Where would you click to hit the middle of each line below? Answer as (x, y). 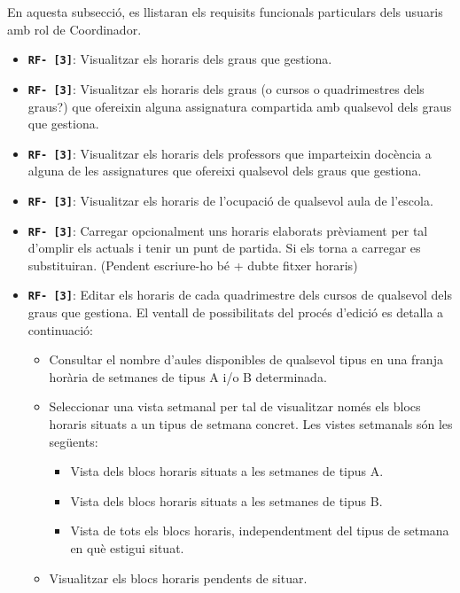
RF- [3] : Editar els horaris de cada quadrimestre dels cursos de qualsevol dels (240, 295)
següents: (74, 441)
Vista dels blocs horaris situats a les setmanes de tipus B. (226, 500)
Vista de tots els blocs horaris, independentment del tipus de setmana (260, 531)
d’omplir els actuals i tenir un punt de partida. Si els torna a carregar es (224, 248)
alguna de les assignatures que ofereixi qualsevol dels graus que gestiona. (225, 171)
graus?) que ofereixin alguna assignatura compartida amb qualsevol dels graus (240, 106)
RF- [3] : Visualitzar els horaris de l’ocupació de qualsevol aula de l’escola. (230, 200)
